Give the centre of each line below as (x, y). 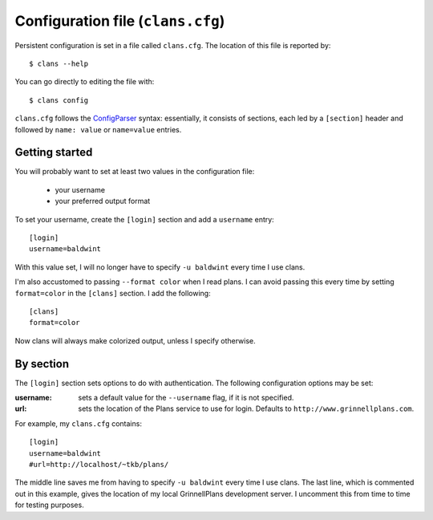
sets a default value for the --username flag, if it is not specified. (186, 398)
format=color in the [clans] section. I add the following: (113, 293)
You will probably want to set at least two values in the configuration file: (135, 172)
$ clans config (59, 100)
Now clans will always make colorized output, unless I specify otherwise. (135, 340)
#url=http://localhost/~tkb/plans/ (99, 464)
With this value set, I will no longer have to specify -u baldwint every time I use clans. (160, 267)
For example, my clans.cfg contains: (78, 423)
